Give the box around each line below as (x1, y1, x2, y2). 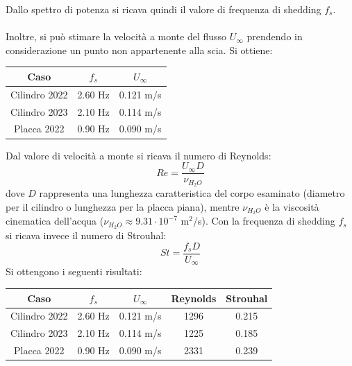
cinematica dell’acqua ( (6, 214, 104, 228)
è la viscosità (265, 199, 319, 214)
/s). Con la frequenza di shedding (192, 214, 335, 228)
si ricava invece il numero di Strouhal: (6, 228, 167, 243)
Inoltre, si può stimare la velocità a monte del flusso (6, 29, 227, 44)
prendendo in (246, 29, 303, 44)
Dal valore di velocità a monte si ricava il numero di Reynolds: (6, 148, 271, 162)
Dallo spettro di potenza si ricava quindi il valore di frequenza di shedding (6, 2, 321, 16)
